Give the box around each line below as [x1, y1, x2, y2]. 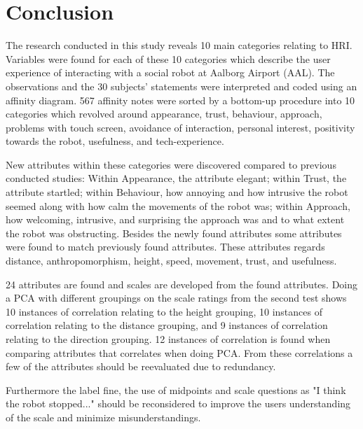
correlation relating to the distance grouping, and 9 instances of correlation [6, 318, 328, 332]
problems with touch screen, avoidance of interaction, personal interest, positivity [6, 120, 355, 134]
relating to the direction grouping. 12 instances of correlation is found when [6, 332, 331, 346]
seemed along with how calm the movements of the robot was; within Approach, [6, 198, 350, 213]
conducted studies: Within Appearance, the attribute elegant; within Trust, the [6, 171, 347, 185]
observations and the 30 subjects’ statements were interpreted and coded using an [6, 78, 357, 93]
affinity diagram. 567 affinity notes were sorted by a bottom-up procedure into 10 [6, 92, 355, 107]
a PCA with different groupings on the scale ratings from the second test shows [6, 290, 347, 305]
